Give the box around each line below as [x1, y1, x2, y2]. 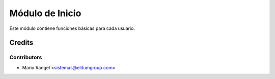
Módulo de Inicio [9, 8, 81, 19]
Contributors [9, 54, 42, 61]
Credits [9, 38, 34, 47]
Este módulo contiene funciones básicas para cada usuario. [9, 25, 135, 31]
